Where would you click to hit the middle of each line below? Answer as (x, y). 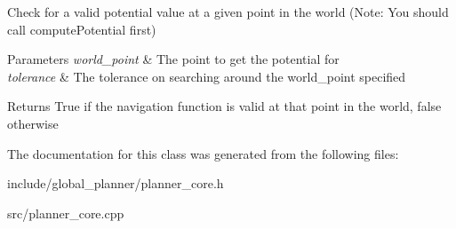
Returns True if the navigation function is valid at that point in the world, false (224, 106)
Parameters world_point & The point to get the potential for (173, 59)
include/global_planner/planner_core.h (116, 183)
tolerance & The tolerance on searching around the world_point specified (207, 76)
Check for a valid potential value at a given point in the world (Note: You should (228, 12)
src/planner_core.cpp (66, 213)
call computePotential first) (82, 29)
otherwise (33, 123)
